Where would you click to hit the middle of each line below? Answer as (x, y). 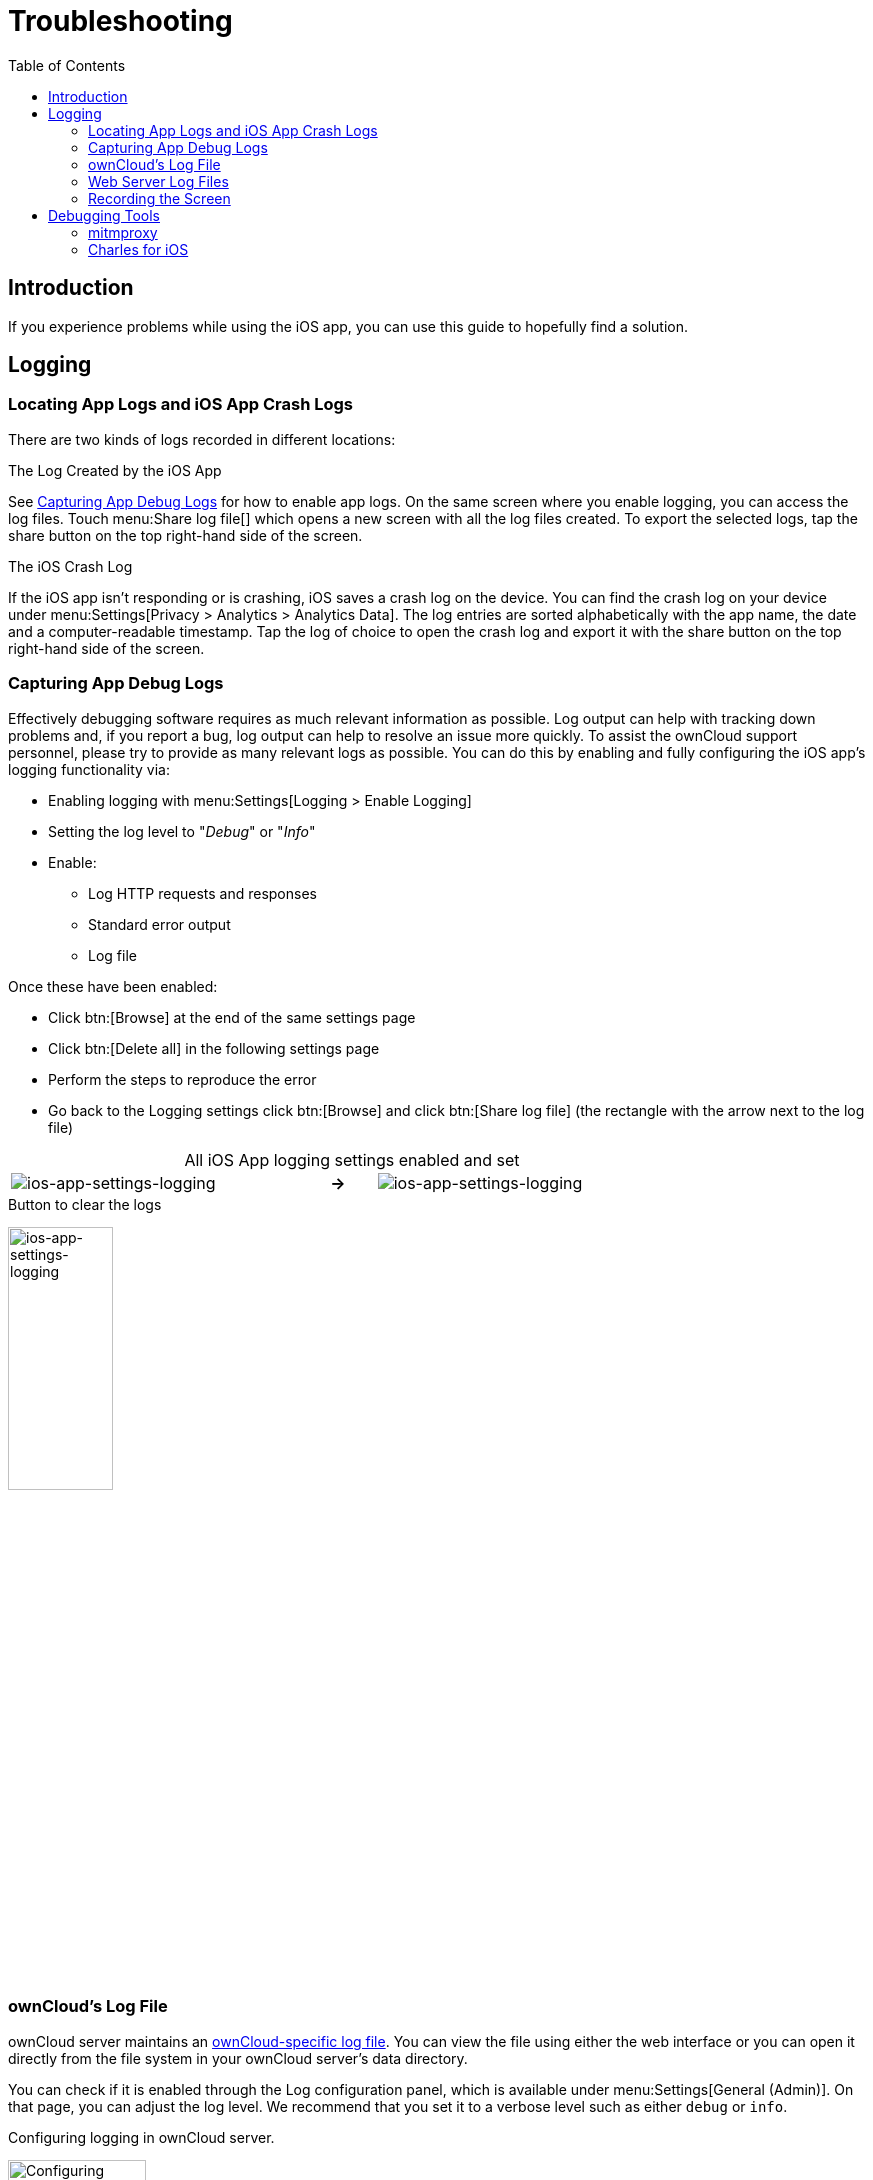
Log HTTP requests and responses (202, 893)
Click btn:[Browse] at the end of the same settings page (232, 1017)
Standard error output (159, 924)
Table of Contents (67, 65)
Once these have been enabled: (113, 986)
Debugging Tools (104, 215)
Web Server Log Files (158, 181)
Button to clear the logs (85, 1204)
